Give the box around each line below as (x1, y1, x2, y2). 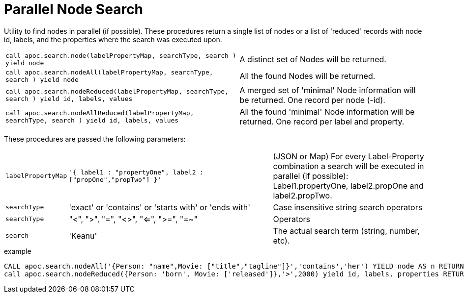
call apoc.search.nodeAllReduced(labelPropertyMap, (5, 109, 194, 117)
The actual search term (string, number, (273, 225, 420, 236)
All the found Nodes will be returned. (239, 71, 376, 81)
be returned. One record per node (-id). (239, 95, 385, 105)
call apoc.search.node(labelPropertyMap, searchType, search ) (5, 51, 236, 59)
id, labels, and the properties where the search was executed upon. (4, 35, 222, 44)
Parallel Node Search (4, 1, 144, 18)
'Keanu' (69, 230, 97, 241)
